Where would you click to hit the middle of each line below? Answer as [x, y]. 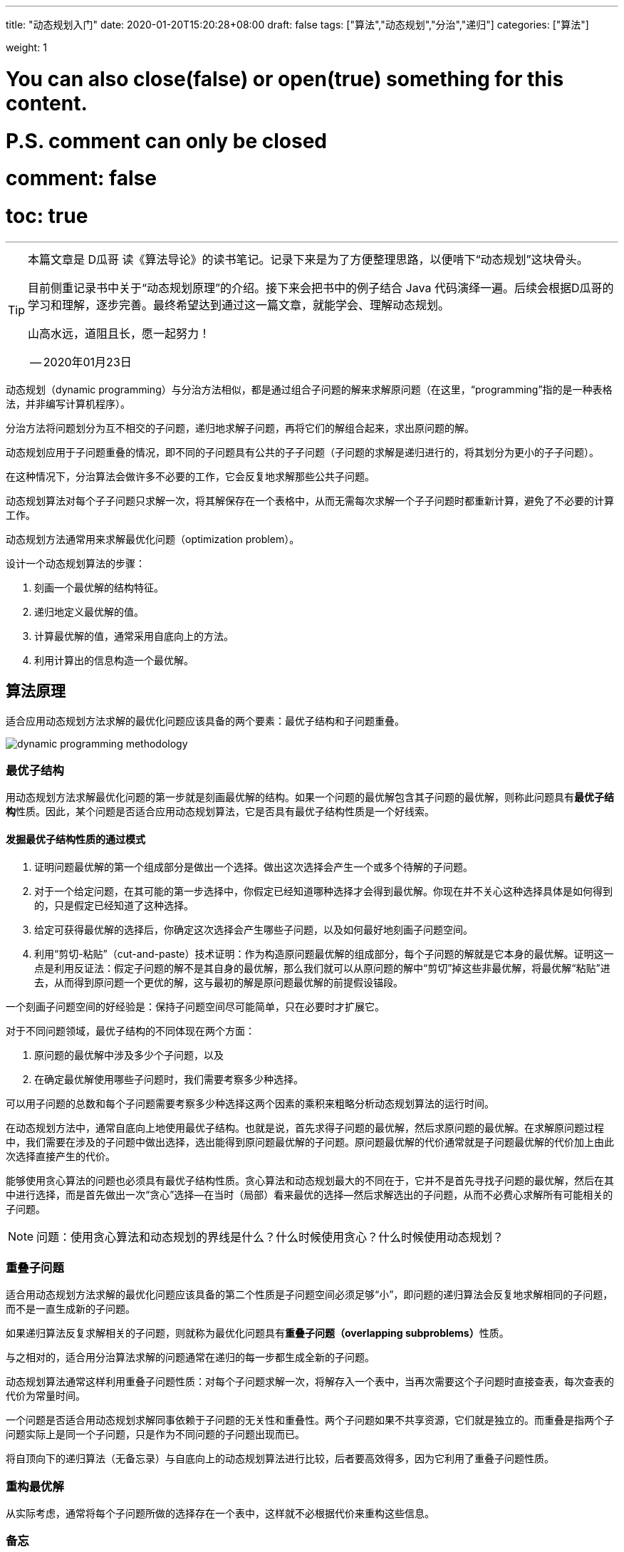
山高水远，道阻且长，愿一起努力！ [119, 333]
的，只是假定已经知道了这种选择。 [114, 905]
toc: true [47, 216]
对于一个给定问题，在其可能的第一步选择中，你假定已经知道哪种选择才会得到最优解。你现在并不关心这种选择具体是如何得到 [323, 891]
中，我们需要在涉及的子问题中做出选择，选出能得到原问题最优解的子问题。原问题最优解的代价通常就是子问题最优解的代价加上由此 [310, 1142]
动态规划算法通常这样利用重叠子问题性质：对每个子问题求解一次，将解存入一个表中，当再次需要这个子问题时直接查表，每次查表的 [310, 1382]
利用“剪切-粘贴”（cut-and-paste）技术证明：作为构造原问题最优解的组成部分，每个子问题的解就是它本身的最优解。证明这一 [324, 953]
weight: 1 [26, 47]
